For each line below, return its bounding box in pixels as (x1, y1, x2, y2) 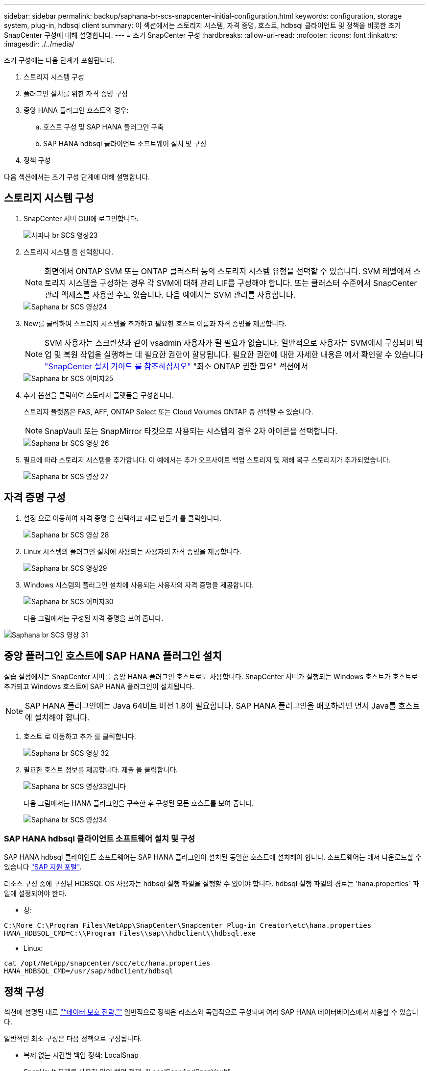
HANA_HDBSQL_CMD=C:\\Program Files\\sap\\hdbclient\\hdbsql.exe (4, 929, 256, 938)
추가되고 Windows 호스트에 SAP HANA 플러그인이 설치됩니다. (4, 682, 194, 690)
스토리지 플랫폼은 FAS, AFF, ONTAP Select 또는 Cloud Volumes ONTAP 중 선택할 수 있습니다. (24, 407, 313, 416)
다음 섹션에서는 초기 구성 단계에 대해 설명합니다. (4, 173, 150, 181)
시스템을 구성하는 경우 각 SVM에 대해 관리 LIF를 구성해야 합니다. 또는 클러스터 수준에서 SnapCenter (68, 278, 417, 288)
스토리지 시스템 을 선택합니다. (24, 247, 114, 256)
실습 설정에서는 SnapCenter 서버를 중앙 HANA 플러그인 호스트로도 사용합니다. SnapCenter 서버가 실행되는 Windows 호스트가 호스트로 (4, 672, 418, 681)
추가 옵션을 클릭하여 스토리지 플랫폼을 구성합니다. (24, 390, 174, 399)
